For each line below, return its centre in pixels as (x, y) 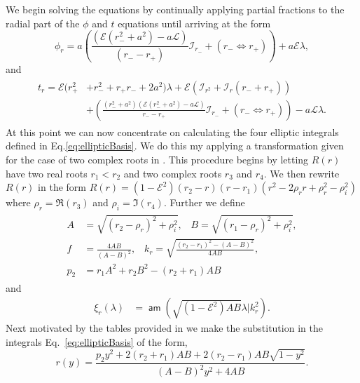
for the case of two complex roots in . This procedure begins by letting (157, 159)
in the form (62, 187)
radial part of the (43, 23)
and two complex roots (173, 173)
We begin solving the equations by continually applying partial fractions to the (175, 9)
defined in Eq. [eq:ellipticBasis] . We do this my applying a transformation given (175, 146)
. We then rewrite (302, 173)
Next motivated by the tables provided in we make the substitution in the (164, 328)
